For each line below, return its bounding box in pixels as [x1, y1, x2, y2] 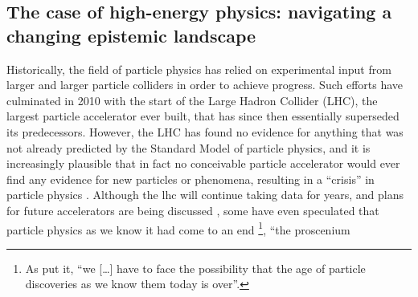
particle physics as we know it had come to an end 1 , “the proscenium [6, 218, 350, 238]
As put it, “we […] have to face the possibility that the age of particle [25, 259, 366, 276]
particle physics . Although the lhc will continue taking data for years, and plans [6, 186, 404, 203]
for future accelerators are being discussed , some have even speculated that [6, 201, 379, 218]
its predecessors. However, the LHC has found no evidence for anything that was [6, 123, 404, 140]
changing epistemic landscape [6, 22, 256, 47]
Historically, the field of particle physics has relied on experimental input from [6, 60, 391, 77]
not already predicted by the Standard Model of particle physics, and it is [6, 139, 371, 156]
